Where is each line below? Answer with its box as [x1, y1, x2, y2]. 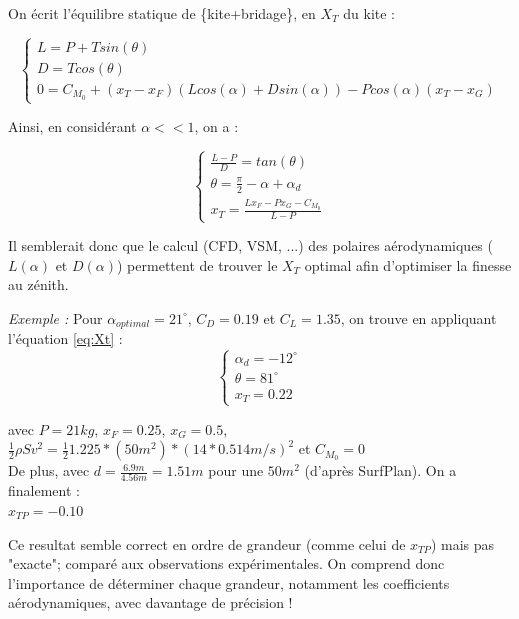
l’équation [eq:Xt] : [8, 328, 123, 349]
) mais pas [430, 533, 495, 554]
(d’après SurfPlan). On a [304, 460, 457, 481]
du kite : [343, 3, 396, 23]
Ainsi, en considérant [8, 116, 137, 137]
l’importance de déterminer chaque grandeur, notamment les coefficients [8, 572, 450, 593]
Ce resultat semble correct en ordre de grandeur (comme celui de [8, 533, 406, 554]
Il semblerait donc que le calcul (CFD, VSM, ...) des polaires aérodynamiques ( [8, 235, 493, 256]
